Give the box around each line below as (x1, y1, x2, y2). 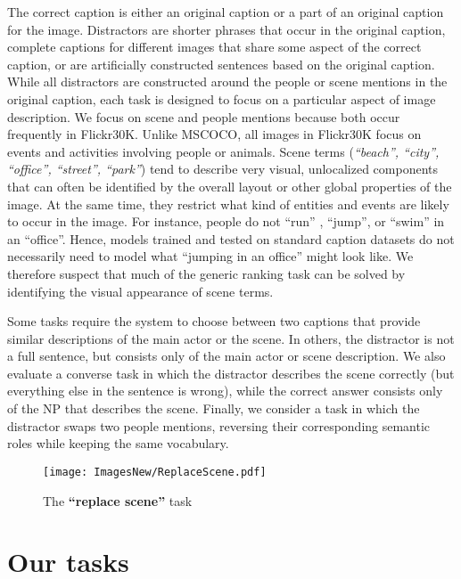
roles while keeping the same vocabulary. (7, 434, 229, 453)
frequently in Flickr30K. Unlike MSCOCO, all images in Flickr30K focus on (7, 125, 422, 143)
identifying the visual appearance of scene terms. (7, 281, 274, 300)
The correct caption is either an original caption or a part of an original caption (7, 3, 444, 20)
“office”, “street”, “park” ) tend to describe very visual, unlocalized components (7, 159, 438, 178)
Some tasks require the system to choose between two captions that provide (7, 312, 421, 330)
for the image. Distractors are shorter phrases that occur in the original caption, (7, 20, 446, 38)
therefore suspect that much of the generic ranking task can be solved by (7, 264, 406, 282)
